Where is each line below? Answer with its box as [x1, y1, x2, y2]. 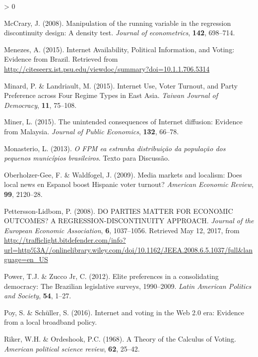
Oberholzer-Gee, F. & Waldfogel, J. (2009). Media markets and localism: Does [4, 169, 242, 179]
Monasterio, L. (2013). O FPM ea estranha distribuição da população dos [4, 143, 226, 153]
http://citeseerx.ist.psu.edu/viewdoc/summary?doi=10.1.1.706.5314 [4, 63, 210, 74]
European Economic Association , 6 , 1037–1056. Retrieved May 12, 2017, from [4, 225, 240, 235]
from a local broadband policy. [4, 317, 97, 327]
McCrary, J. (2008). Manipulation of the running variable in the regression [4, 17, 231, 28]
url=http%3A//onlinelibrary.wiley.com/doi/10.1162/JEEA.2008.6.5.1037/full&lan [4, 244, 253, 255]
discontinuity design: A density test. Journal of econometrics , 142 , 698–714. [4, 27, 235, 38]
